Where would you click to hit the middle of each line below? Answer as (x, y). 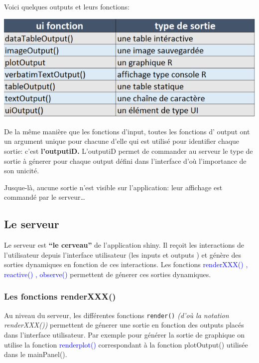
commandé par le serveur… (45, 197)
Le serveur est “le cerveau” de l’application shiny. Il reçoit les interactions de (124, 245)
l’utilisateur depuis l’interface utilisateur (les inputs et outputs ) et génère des (123, 254)
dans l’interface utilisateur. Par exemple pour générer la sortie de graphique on (124, 334)
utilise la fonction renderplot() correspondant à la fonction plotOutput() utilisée (126, 344)
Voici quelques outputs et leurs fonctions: (67, 6)
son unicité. (22, 171)
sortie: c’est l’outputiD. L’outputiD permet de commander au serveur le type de (129, 151)
